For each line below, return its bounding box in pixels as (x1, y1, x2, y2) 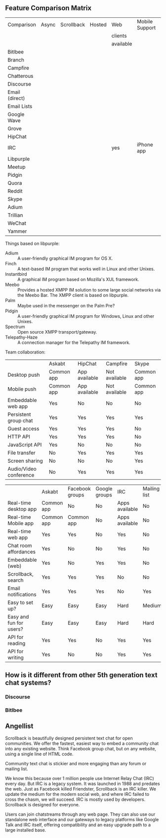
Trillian (7, 211, 23, 218)
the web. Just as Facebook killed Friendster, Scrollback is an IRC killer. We (5, 786, 157, 791)
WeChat (7, 220, 26, 227)
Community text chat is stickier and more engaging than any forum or (5, 760, 147, 766)
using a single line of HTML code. (5, 751, 74, 757)
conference (7, 471, 35, 478)
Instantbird (5, 271, 27, 277)
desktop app (7, 505, 37, 512)
